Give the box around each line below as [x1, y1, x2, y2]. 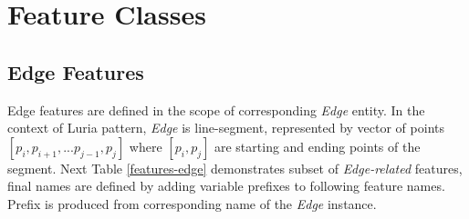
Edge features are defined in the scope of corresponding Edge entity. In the [7, 100, 425, 119]
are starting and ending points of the [214, 136, 421, 155]
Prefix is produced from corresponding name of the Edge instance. [7, 194, 377, 213]
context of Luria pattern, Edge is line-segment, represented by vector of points [7, 118, 444, 137]
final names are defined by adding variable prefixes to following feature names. [7, 176, 445, 195]
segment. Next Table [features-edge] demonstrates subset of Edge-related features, [7, 158, 463, 177]
